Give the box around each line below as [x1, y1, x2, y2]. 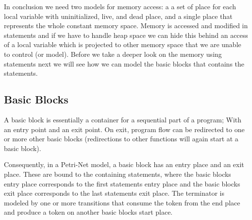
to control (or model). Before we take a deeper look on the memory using [4, 49, 222, 59]
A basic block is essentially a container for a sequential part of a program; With [4, 114, 242, 124]
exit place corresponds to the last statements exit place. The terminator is [4, 188, 225, 198]
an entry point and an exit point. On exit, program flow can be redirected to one [4, 124, 245, 134]
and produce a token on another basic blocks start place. [4, 207, 173, 217]
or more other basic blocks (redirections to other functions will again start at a [4, 134, 238, 144]
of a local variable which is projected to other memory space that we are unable [4, 39, 241, 50]
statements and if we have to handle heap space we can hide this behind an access [4, 30, 248, 40]
